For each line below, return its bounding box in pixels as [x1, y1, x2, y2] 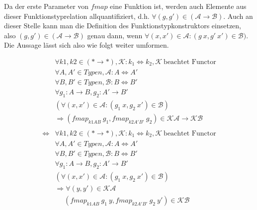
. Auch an [223, 10, 253, 21]
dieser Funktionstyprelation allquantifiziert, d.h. [4, 10, 150, 21]
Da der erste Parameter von [4, 1, 89, 11]
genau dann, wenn [87, 30, 143, 40]
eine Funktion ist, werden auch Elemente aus [110, 1, 247, 11]
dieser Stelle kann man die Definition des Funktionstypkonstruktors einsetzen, [4, 20, 242, 31]
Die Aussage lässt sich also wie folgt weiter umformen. [4, 40, 169, 50]
